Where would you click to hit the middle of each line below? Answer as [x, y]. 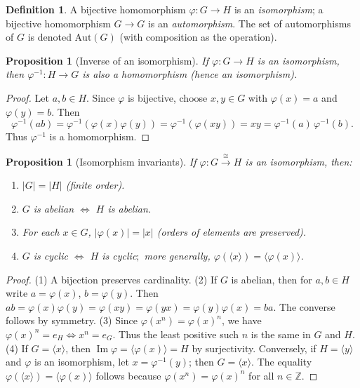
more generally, [177, 255]
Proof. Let [27, 97]
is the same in [281, 334]
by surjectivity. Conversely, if [254, 348]
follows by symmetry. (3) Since [72, 320]
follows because [128, 375]
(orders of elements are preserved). [232, 232]
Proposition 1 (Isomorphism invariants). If [101, 161]
